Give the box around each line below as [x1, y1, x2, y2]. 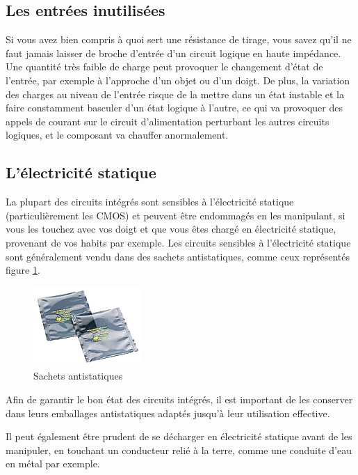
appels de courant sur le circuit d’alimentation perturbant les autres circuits [6, 114, 329, 128]
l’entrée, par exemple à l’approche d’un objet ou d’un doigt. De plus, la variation [6, 72, 350, 87]
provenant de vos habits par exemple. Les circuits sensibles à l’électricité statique [6, 235, 351, 249]
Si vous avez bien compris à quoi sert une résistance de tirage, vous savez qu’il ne [6, 32, 352, 47]
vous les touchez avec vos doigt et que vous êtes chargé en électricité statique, [6, 221, 336, 236]
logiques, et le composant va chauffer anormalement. [6, 127, 229, 142]
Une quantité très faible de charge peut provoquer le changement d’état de [6, 59, 323, 74]
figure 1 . [6, 263, 40, 277]
